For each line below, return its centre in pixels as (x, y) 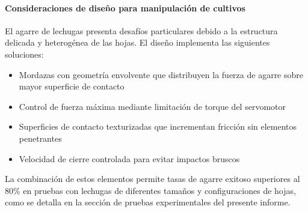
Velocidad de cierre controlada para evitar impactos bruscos (129, 158)
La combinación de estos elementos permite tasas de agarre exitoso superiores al (152, 179)
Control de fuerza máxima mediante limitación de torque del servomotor (152, 106)
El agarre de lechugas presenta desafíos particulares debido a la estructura (141, 30)
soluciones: (24, 54)
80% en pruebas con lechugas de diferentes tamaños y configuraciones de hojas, (150, 190)
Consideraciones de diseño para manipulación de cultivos (125, 8)
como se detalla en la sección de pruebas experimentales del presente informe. (148, 202)
